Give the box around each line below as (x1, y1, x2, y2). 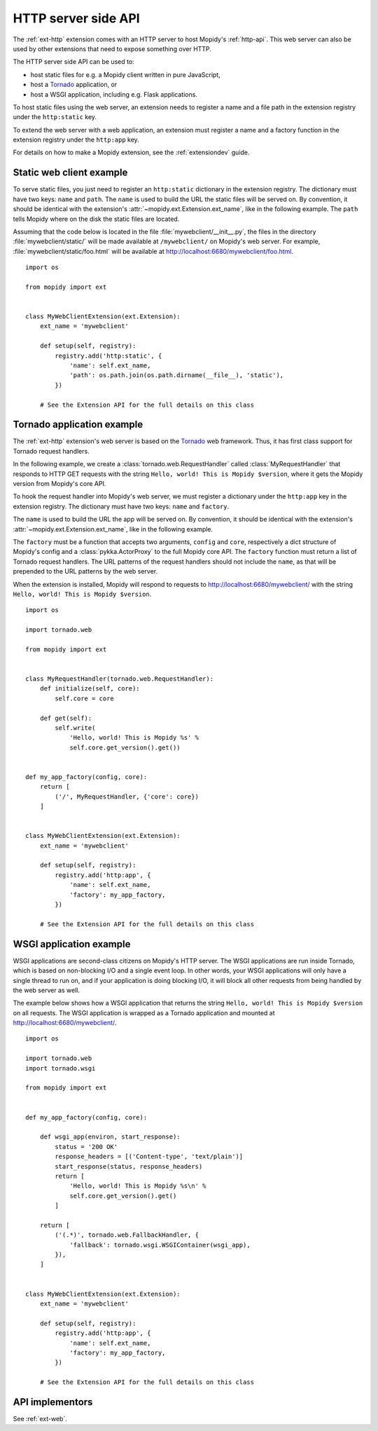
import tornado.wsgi (25, 1064, 96, 1072)
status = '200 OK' (55, 1143, 118, 1151)
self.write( (55, 724, 96, 732)
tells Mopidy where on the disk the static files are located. (13, 215, 180, 223)
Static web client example (13, 167, 128, 179)
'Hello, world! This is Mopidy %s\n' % (69, 1182, 206, 1190)
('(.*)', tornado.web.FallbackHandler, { (55, 1231, 199, 1239)
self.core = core (55, 694, 115, 703)
